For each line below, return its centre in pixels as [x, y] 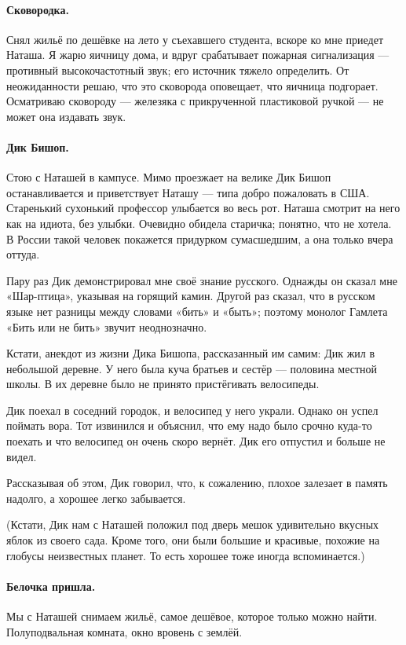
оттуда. [23, 254]
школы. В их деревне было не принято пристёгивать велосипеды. [163, 384]
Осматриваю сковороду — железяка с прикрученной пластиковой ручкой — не [195, 101]
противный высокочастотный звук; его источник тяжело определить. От [178, 70]
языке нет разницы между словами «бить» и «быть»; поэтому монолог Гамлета [197, 311]
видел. [22, 456]
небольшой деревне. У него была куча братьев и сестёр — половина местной [192, 368]
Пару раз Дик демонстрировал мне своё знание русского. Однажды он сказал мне [202, 280]
